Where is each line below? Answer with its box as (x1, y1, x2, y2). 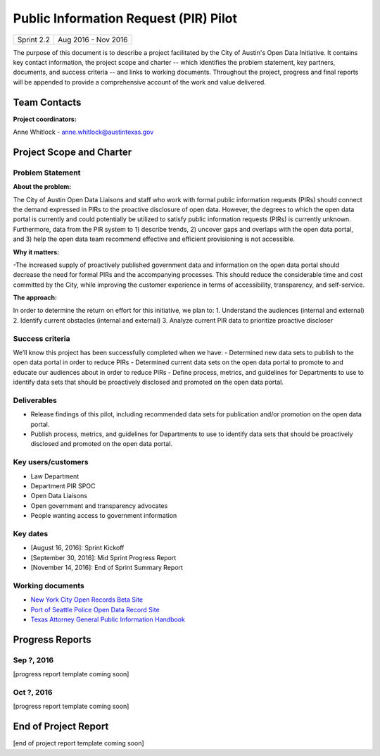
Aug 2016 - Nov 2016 (57, 35, 128, 44)
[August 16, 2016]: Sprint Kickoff (30, 543, 125, 552)
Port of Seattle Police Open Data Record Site (30, 605, 160, 614)
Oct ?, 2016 (13, 687, 53, 697)
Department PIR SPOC (30, 482, 96, 490)
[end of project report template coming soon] (13, 739, 144, 748)
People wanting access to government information (30, 512, 177, 520)
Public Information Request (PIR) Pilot (13, 11, 237, 26)
